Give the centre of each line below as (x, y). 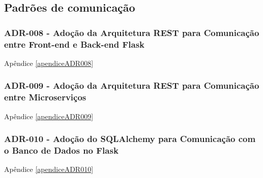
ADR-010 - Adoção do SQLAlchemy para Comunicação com (130, 139)
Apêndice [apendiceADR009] (49, 116)
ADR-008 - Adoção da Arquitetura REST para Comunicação (132, 32)
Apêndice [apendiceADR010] (49, 169)
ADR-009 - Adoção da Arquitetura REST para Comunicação (132, 85)
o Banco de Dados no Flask (61, 150)
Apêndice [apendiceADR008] (49, 63)
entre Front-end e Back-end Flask (75, 44)
